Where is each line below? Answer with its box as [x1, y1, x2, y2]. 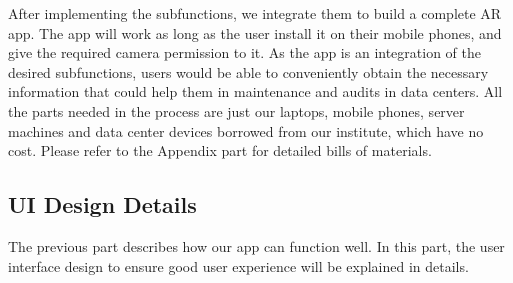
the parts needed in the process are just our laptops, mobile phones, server [8, 100, 465, 121]
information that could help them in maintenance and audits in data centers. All [8, 81, 503, 102]
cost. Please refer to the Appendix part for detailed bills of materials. [8, 140, 432, 161]
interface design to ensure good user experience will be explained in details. [8, 255, 469, 276]
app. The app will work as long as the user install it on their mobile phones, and [8, 22, 502, 43]
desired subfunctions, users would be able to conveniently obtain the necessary [8, 61, 489, 82]
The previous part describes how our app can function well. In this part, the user [8, 235, 505, 256]
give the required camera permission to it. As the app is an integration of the [8, 42, 481, 63]
